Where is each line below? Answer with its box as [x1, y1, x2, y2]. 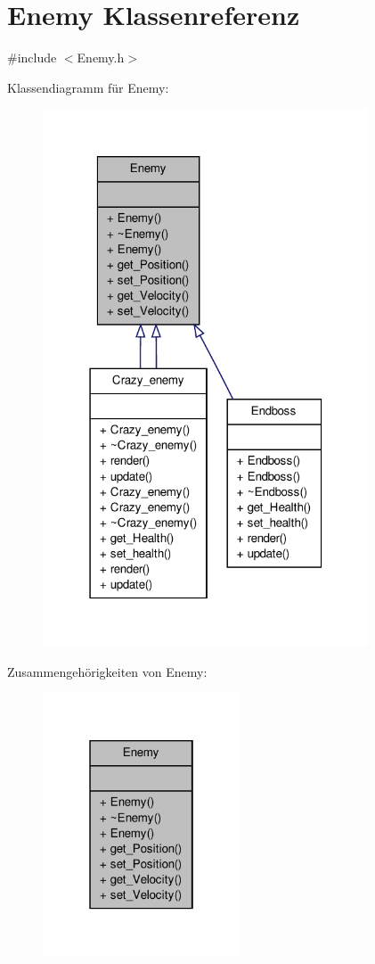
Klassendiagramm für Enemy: [7, 78, 169, 96]
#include [7, 48, 57, 67]
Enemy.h [77, 48, 125, 67]
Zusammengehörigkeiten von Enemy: [7, 662, 208, 680]
